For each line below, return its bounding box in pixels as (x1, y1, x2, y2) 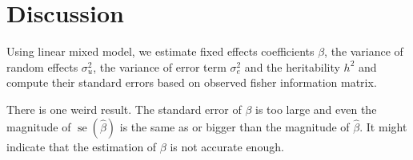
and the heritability (244, 58, 340, 75)
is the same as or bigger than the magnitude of (119, 118, 350, 135)
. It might (359, 118, 407, 135)
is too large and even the (255, 100, 377, 117)
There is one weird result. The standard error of (6, 100, 242, 117)
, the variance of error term (93, 58, 227, 75)
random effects (6, 58, 78, 75)
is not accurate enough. (170, 138, 284, 154)
